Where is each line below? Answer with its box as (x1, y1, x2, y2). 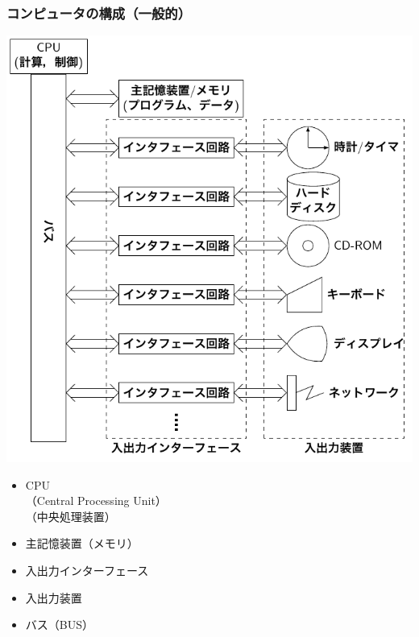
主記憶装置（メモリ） (25, 535, 139, 552)
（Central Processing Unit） (25, 492, 167, 509)
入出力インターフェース (25, 561, 149, 578)
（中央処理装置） (25, 507, 116, 524)
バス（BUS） (25, 616, 93, 633)
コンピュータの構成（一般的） (6, 2, 192, 23)
